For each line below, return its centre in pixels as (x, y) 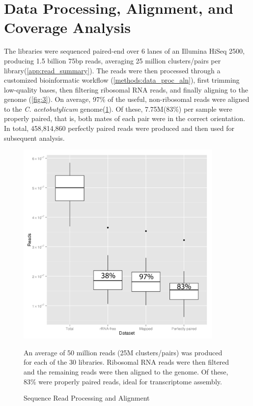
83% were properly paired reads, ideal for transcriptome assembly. (123, 381)
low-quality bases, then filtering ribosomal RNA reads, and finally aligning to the (126, 89)
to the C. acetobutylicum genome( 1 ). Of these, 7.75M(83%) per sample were (118, 109)
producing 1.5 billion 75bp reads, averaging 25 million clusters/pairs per (112, 60)
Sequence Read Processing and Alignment (87, 398)
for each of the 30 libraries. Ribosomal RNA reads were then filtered (126, 362)
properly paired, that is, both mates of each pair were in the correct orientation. (125, 118)
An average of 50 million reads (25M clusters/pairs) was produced (123, 352)
